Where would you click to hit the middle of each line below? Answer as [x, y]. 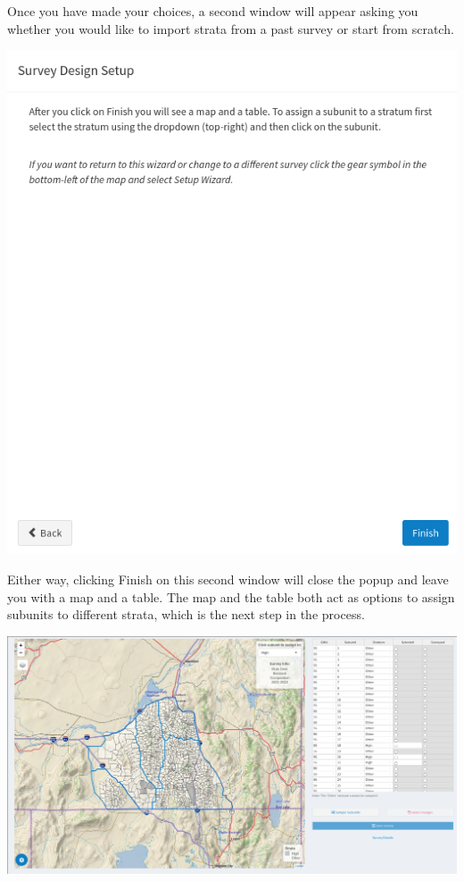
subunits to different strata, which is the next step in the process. [186, 614]
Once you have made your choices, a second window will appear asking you [213, 11]
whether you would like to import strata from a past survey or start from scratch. [231, 28]
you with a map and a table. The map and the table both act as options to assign [231, 596]
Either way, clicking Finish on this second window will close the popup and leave [228, 579]
